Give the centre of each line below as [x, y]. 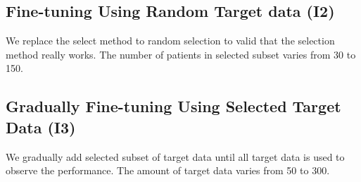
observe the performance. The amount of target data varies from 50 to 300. [168, 170]
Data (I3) [41, 127]
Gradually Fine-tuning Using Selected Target [173, 106]
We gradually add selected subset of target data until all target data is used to [175, 156]
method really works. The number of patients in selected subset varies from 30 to [181, 54]
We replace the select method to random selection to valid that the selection [170, 41]
